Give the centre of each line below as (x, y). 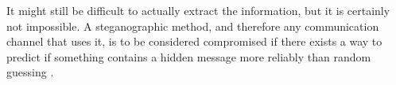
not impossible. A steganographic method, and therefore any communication (193, 26)
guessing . (30, 72)
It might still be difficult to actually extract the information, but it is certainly (198, 10)
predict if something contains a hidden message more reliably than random (189, 56)
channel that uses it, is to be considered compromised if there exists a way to (194, 41)
